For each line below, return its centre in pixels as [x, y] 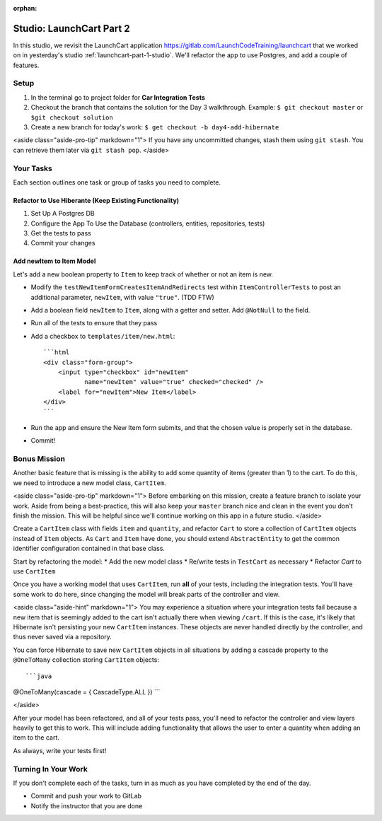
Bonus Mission [39, 459]
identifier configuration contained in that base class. [89, 549]
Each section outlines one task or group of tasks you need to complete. [117, 182]
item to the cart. [36, 738]
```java [39, 676]
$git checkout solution [72, 117]
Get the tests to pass [61, 233]
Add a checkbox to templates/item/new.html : [103, 336]
